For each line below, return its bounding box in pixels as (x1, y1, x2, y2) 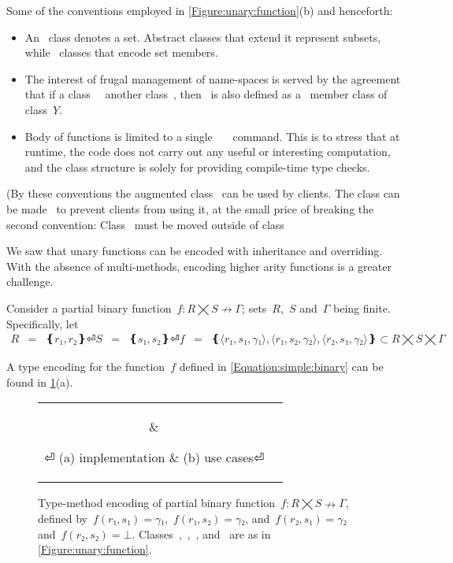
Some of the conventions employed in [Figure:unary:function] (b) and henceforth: (6, 2, 393, 18)
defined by (38, 509, 88, 526)
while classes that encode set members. (24, 44, 218, 61)
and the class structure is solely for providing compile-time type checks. (24, 158, 370, 175)
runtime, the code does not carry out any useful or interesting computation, (24, 143, 391, 160)
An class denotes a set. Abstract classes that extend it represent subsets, (24, 28, 381, 45)
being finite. (333, 299, 391, 316)
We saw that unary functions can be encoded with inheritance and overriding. (6, 243, 383, 259)
